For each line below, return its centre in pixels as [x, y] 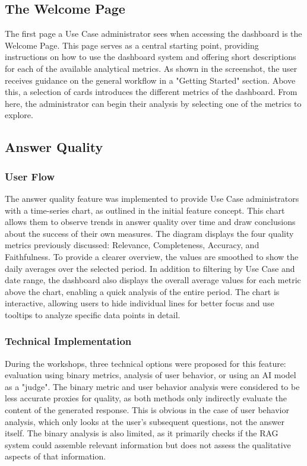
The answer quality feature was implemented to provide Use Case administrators [152, 198]
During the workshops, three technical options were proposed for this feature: [145, 363]
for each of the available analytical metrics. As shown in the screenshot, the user [151, 68]
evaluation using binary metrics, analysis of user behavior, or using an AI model [151, 375]
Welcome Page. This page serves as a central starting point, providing [132, 45]
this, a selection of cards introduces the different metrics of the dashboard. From [151, 92]
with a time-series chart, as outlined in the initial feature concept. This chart [145, 210]
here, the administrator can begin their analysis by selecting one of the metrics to [153, 103]
